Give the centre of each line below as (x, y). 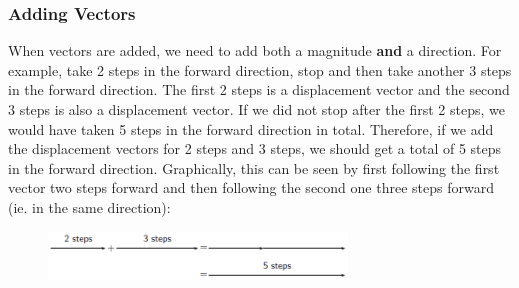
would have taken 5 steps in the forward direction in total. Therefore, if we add (251, 128)
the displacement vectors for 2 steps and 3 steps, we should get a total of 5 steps (255, 148)
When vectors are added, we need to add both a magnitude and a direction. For (255, 50)
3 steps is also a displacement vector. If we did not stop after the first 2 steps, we (256, 109)
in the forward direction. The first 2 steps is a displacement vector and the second (259, 89)
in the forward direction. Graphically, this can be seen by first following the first (254, 167)
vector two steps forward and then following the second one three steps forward (251, 187)
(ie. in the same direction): (89, 206)
